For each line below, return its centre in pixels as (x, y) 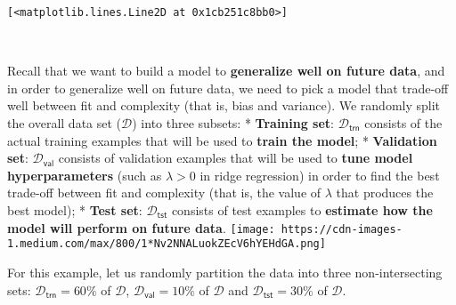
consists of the (403, 123)
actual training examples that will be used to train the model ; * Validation (222, 140)
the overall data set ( (65, 123)
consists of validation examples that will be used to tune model (236, 158)
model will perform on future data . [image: (141, 227)
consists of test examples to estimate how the (302, 210)
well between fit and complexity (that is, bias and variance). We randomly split (224, 105)
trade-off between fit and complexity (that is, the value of (164, 193)
